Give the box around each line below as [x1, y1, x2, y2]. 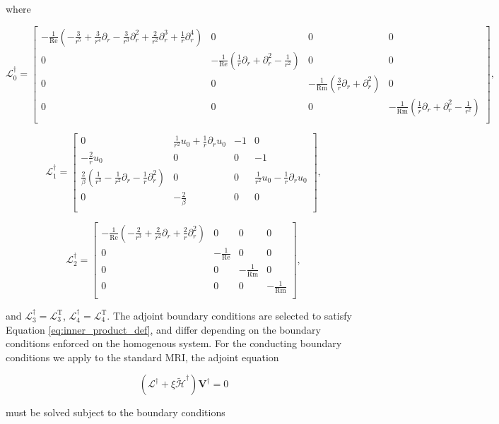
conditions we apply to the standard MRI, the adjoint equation [6, 349, 279, 364]
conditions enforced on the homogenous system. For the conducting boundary [6, 336, 342, 351]
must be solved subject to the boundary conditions [6, 405, 225, 420]
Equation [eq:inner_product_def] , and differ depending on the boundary [6, 322, 321, 337]
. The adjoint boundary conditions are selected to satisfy [107, 308, 352, 322]
